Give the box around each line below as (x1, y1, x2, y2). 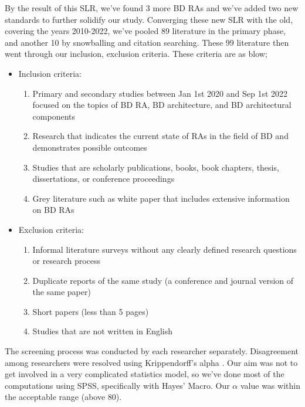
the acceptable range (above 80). (5, 391, 122, 403)
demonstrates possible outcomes (32, 141, 147, 153)
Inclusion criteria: (18, 67, 82, 79)
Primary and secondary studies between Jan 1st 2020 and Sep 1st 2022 (32, 87, 288, 99)
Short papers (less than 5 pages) (32, 305, 149, 317)
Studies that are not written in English (32, 325, 173, 337)
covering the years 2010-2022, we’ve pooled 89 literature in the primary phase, (5, 25, 286, 37)
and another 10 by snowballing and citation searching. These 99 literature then (5, 36, 289, 48)
